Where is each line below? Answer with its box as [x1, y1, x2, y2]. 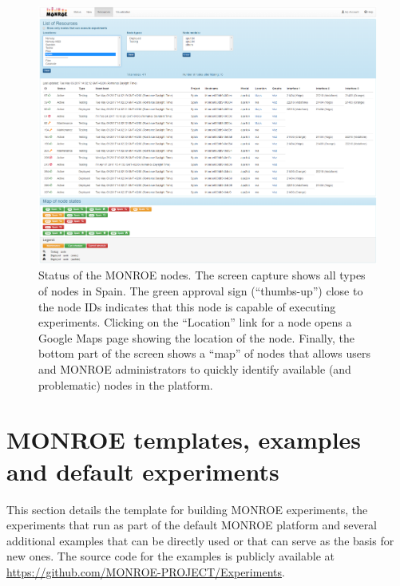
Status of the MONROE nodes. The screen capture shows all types [38, 267, 366, 283]
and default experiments [6, 454, 279, 487]
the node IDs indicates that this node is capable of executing [38, 298, 336, 315]
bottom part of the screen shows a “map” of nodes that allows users [38, 345, 370, 362]
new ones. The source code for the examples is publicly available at [6, 548, 335, 564]
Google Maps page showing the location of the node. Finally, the [38, 329, 354, 346]
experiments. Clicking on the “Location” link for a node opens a [38, 314, 352, 331]
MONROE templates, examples [6, 423, 362, 456]
